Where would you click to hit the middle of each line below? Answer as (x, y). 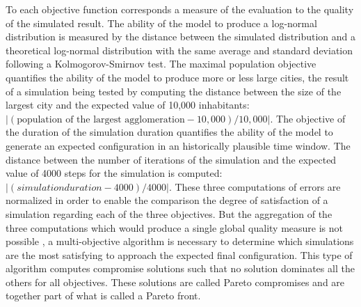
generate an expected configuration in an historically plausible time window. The (178, 145)
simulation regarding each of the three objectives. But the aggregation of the (169, 213)
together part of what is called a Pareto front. (103, 296)
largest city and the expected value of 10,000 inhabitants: (128, 105)
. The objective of (308, 118)
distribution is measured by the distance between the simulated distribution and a (181, 37)
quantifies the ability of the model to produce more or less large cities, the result (177, 77)
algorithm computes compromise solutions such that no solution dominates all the (180, 268)
